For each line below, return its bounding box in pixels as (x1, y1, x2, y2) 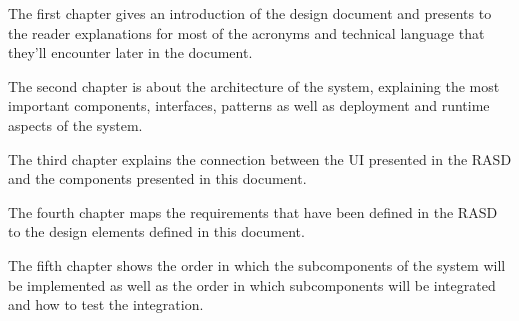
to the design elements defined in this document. (8, 221, 305, 242)
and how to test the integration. (8, 294, 204, 315)
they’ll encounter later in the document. (8, 42, 253, 63)
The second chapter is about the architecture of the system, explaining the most (8, 75, 500, 96)
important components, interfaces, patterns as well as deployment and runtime (8, 95, 490, 116)
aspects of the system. (8, 114, 143, 135)
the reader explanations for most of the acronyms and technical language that (8, 22, 485, 43)
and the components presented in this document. (8, 168, 307, 189)
